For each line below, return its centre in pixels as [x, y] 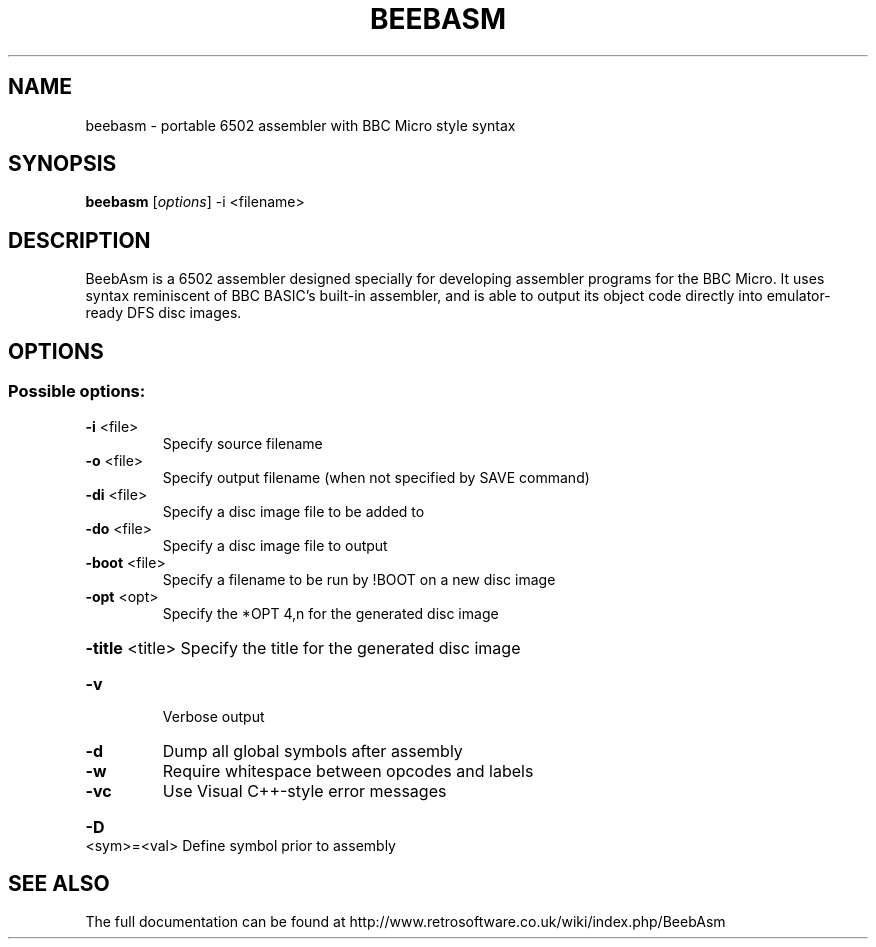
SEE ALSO [59, 883]
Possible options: [77, 391]
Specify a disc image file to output [275, 545]
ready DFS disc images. [163, 313]
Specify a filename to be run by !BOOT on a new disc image [359, 579]
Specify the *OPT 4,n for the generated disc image [330, 613]
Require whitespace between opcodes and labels [348, 770]
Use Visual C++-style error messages [304, 790]
